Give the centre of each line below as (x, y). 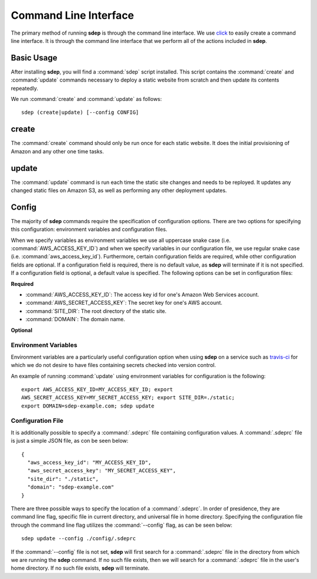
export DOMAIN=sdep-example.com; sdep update (88, 406)
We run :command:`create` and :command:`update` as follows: (86, 99)
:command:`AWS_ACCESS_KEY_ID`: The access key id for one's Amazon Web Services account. (142, 295)
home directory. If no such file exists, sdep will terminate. (80, 568)
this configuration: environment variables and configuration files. (89, 230)
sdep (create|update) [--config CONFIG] (80, 112)
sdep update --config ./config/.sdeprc (79, 538)
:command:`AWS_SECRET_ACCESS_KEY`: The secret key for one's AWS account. (124, 303)
